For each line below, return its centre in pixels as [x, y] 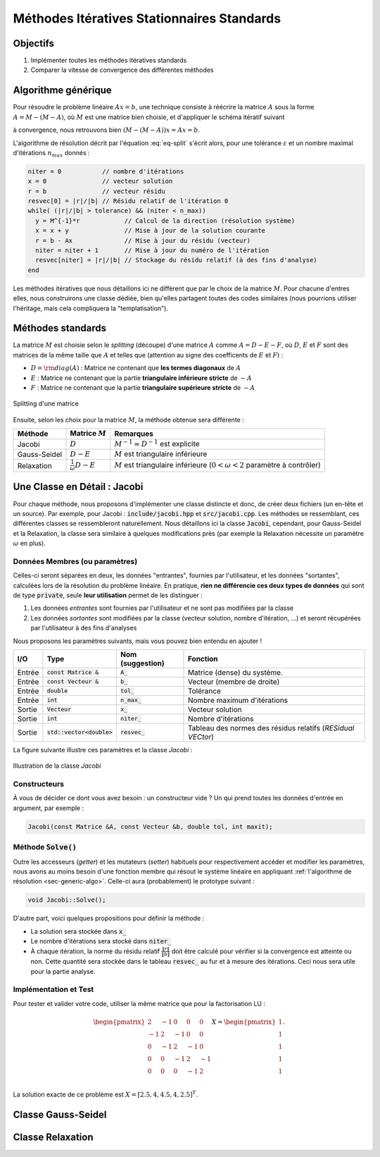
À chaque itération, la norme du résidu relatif [95, 951]
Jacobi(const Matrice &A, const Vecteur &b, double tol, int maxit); [150, 826]
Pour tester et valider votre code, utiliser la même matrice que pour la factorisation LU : [139, 1003]
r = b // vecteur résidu [96, 191]
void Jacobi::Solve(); [67, 900]
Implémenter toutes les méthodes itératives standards [109, 61]
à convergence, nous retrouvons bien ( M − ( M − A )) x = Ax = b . [107, 130]
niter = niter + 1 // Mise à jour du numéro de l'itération [152, 251]
